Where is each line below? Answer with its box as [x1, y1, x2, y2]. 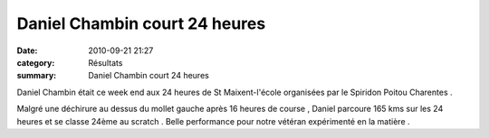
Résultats [88, 57, 123, 68]
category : [16, 57, 55, 68]
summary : [16, 70, 57, 81]
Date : [16, 45, 38, 56]
